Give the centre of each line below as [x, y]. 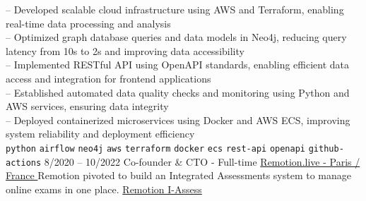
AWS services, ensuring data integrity [87, 106]
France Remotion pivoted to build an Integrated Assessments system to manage [179, 175]
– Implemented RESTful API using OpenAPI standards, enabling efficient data [178, 65]
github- [326, 148]
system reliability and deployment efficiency [100, 134]
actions [24, 163]
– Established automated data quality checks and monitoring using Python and [178, 92]
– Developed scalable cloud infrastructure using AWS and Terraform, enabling [175, 9]
